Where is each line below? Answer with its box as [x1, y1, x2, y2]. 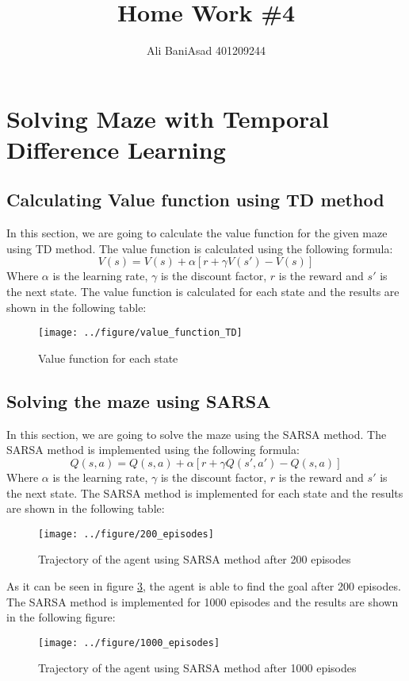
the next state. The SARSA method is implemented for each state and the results [6, 484, 403, 501]
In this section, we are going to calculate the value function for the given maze [6, 225, 388, 241]
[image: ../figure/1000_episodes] [38, 637, 220, 648]
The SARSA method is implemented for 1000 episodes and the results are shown [6, 593, 399, 610]
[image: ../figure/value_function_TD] [38, 327, 243, 339]
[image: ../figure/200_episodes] [38, 528, 214, 540]
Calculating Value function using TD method [6, 187, 384, 212]
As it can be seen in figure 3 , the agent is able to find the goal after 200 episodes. [6, 577, 401, 594]
